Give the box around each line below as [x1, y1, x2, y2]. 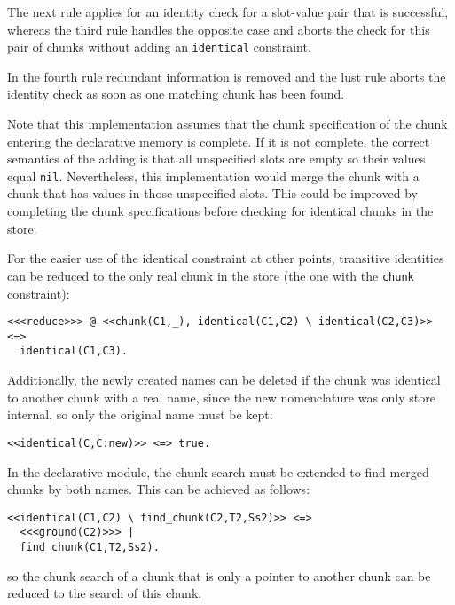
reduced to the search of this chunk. [7, 584, 202, 602]
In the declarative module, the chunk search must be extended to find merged [7, 462, 429, 481]
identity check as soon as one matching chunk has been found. [7, 84, 345, 103]
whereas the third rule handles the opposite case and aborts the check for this [7, 20, 430, 38]
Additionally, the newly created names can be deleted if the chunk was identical [7, 370, 441, 389]
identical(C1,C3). [20, 345, 129, 358]
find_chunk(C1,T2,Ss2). [20, 541, 160, 553]
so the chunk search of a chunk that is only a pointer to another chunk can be [7, 566, 431, 585]
